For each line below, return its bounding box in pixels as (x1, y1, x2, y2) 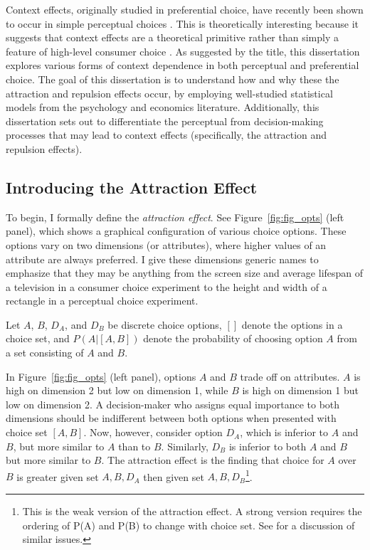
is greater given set (16, 469, 99, 484)
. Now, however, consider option (83, 425, 223, 440)
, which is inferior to (240, 425, 329, 440)
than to (118, 438, 151, 453)
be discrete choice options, (107, 317, 222, 332)
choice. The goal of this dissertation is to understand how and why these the (6, 71, 339, 86)
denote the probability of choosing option (143, 331, 323, 346)
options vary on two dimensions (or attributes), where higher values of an (6, 237, 327, 252)
